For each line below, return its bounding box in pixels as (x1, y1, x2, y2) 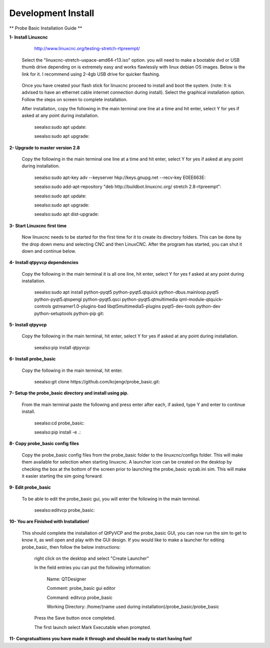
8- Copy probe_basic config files (9, 441, 79, 447)
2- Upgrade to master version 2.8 (9, 144, 80, 150)
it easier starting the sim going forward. (21, 473, 103, 479)
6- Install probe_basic (9, 356, 56, 362)
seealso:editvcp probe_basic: (34, 507, 95, 513)
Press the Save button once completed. (34, 615, 116, 621)
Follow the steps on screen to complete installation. (21, 96, 127, 102)
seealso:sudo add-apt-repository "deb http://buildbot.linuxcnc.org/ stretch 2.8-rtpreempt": (34, 183, 221, 190)
